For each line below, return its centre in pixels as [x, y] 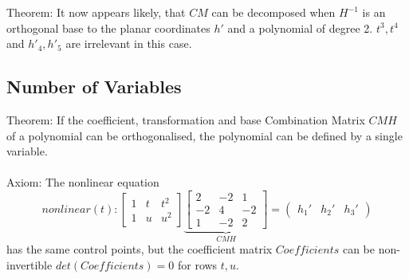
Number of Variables [94, 86]
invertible [29, 265]
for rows [197, 265]
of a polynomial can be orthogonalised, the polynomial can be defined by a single [204, 135]
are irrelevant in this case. [129, 43]
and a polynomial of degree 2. [300, 28]
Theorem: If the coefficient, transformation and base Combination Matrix [186, 119]
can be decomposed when [273, 12]
